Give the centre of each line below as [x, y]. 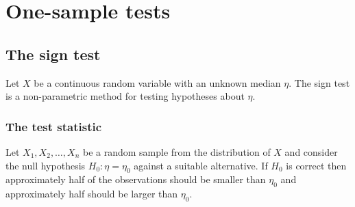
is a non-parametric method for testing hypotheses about [125, 96]
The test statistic [54, 126]
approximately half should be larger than [92, 194]
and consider [311, 151]
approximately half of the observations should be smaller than [136, 179]
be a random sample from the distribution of [176, 151]
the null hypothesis [46, 165]
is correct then [316, 165]
